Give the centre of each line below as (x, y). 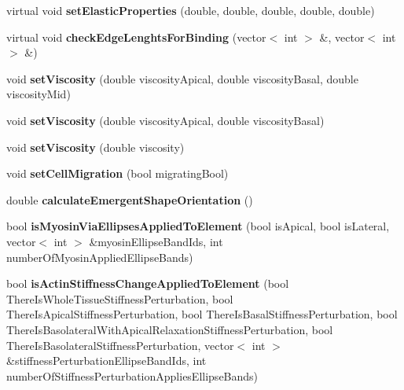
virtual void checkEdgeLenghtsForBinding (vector (136, 37)
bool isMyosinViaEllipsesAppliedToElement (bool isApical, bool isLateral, (198, 226)
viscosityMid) (39, 94)
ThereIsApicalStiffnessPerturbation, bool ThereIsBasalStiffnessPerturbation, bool (202, 314)
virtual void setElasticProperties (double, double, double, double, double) (191, 10)
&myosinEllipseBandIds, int (156, 241)
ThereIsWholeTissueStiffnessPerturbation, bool (120, 298)
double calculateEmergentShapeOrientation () (130, 199)
